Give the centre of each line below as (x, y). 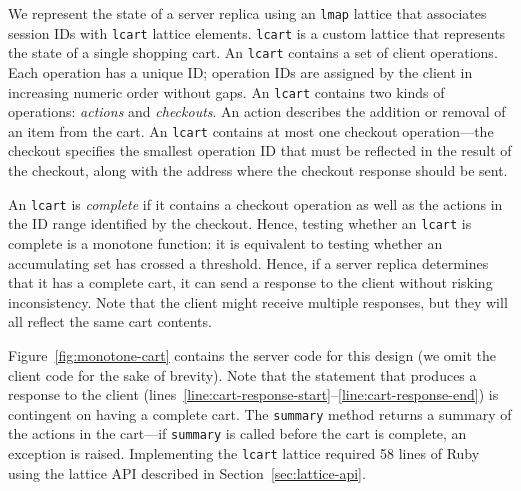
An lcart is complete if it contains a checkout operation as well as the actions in (255, 203)
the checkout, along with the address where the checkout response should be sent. (258, 170)
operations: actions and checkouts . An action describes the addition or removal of (257, 111)
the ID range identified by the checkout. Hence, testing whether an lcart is (240, 223)
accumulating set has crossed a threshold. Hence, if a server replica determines (248, 262)
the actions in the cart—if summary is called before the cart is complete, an (237, 433)
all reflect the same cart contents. (110, 321)
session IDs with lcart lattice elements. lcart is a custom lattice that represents (257, 32)
